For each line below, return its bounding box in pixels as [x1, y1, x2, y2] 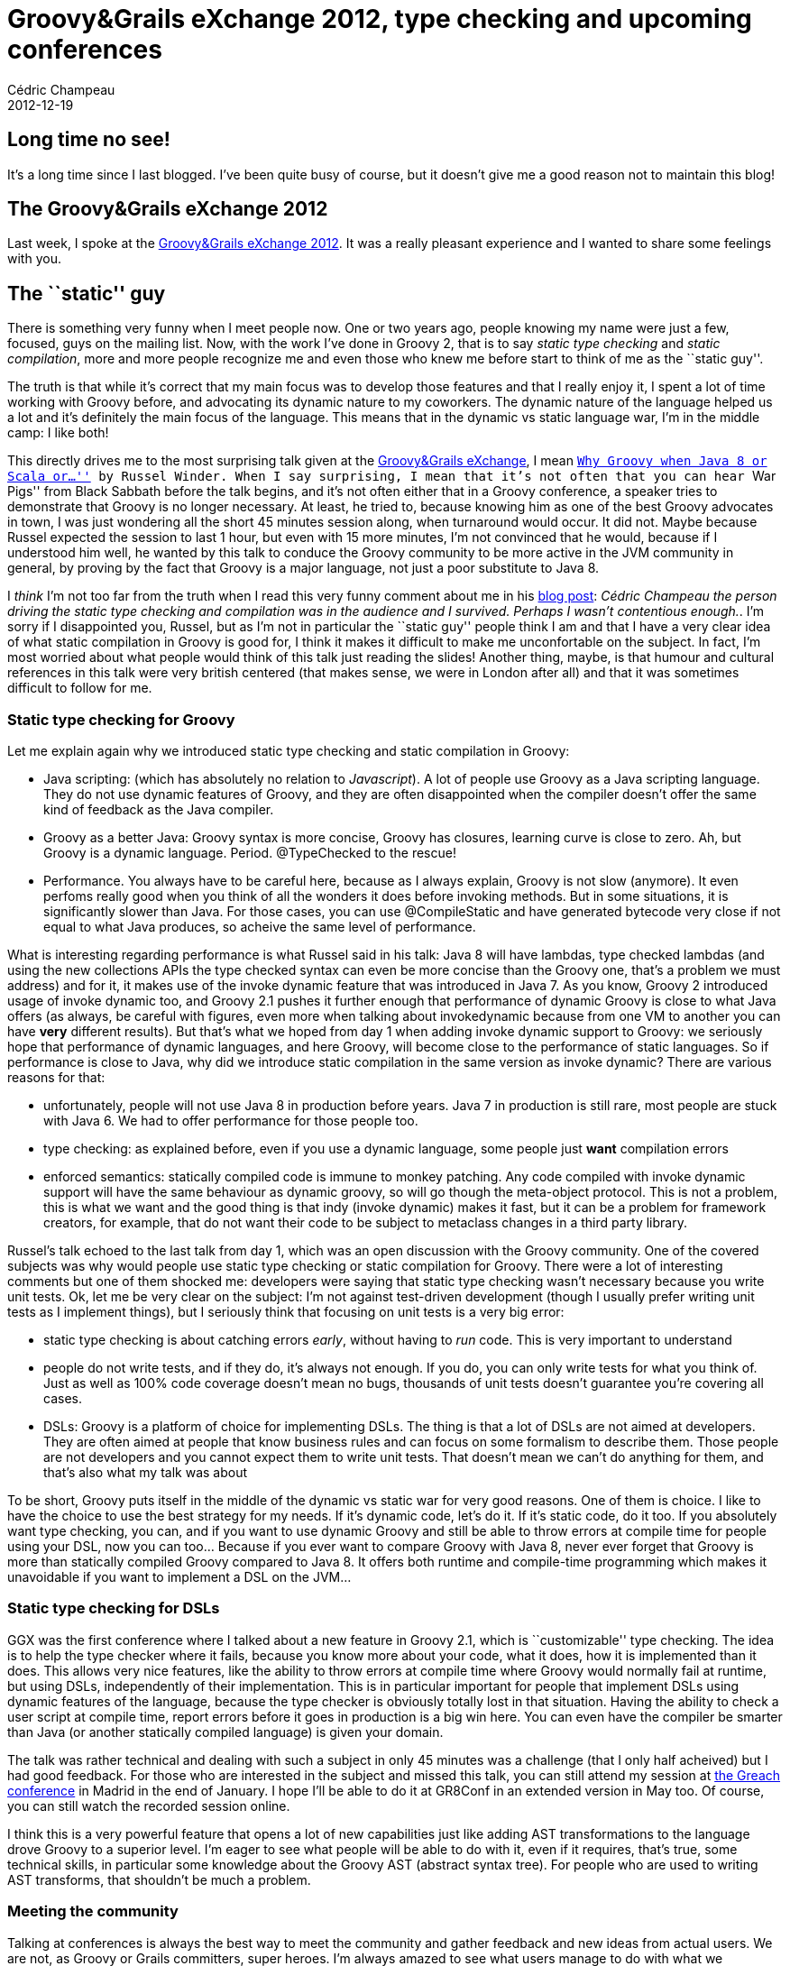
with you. [7, 251, 61, 267]
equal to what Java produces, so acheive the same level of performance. [43, 919, 476, 935]
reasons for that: [7, 1070, 106, 1086]
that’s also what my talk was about [43, 1465, 248, 1481]
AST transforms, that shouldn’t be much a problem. [7, 1871, 311, 1888]
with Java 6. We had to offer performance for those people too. [43, 1113, 418, 1129]
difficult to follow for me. [7, 680, 152, 696]
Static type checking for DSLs [7, 1599, 220, 1618]
